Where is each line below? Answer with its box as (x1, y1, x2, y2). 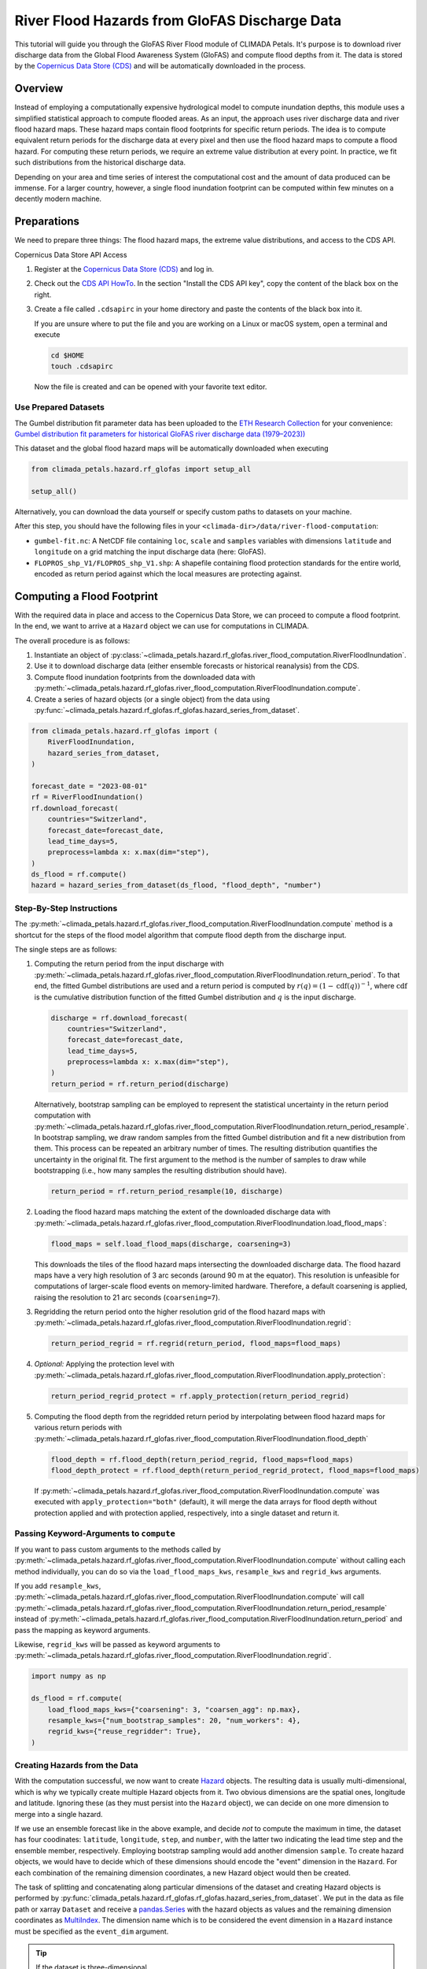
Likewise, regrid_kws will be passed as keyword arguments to (14, 1640, 220, 1649)
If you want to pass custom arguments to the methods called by (14, 1544, 222, 1554)
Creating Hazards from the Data (14, 1760, 139, 1771)
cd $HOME (50, 350, 85, 360)
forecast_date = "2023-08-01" (31, 781, 148, 791)
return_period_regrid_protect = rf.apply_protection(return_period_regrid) (50, 1391, 350, 1400)
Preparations (14, 215, 80, 228)
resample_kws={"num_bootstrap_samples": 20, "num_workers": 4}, (47, 1715, 301, 1725)
